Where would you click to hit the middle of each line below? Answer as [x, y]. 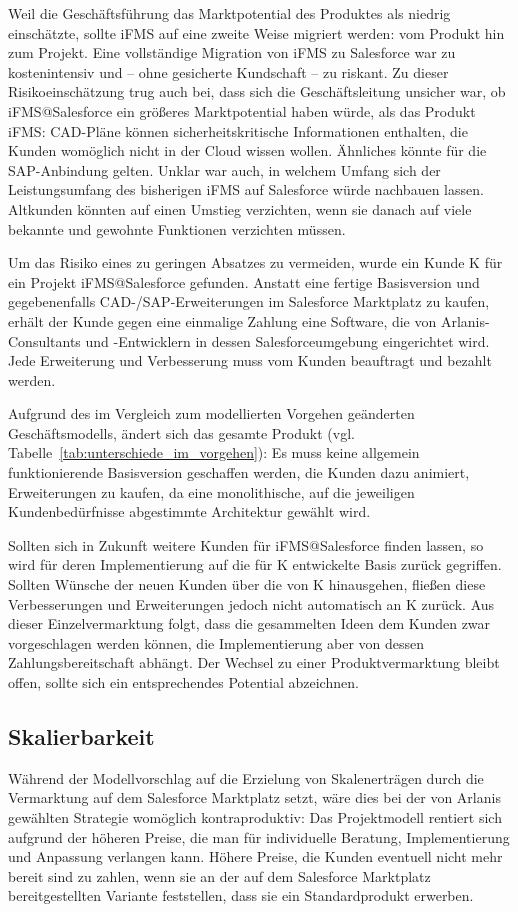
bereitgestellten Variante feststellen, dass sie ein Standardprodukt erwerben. [241, 895]
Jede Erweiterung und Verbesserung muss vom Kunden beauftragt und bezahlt [250, 360]
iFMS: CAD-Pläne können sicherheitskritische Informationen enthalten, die [238, 130]
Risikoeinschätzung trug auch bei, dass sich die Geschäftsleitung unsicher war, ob [257, 91]
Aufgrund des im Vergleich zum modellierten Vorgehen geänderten [211, 413]
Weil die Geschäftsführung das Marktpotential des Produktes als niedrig [229, 13]
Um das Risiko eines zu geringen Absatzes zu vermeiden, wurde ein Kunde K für [255, 262]
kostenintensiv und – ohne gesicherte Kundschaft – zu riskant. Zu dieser [228, 71]
